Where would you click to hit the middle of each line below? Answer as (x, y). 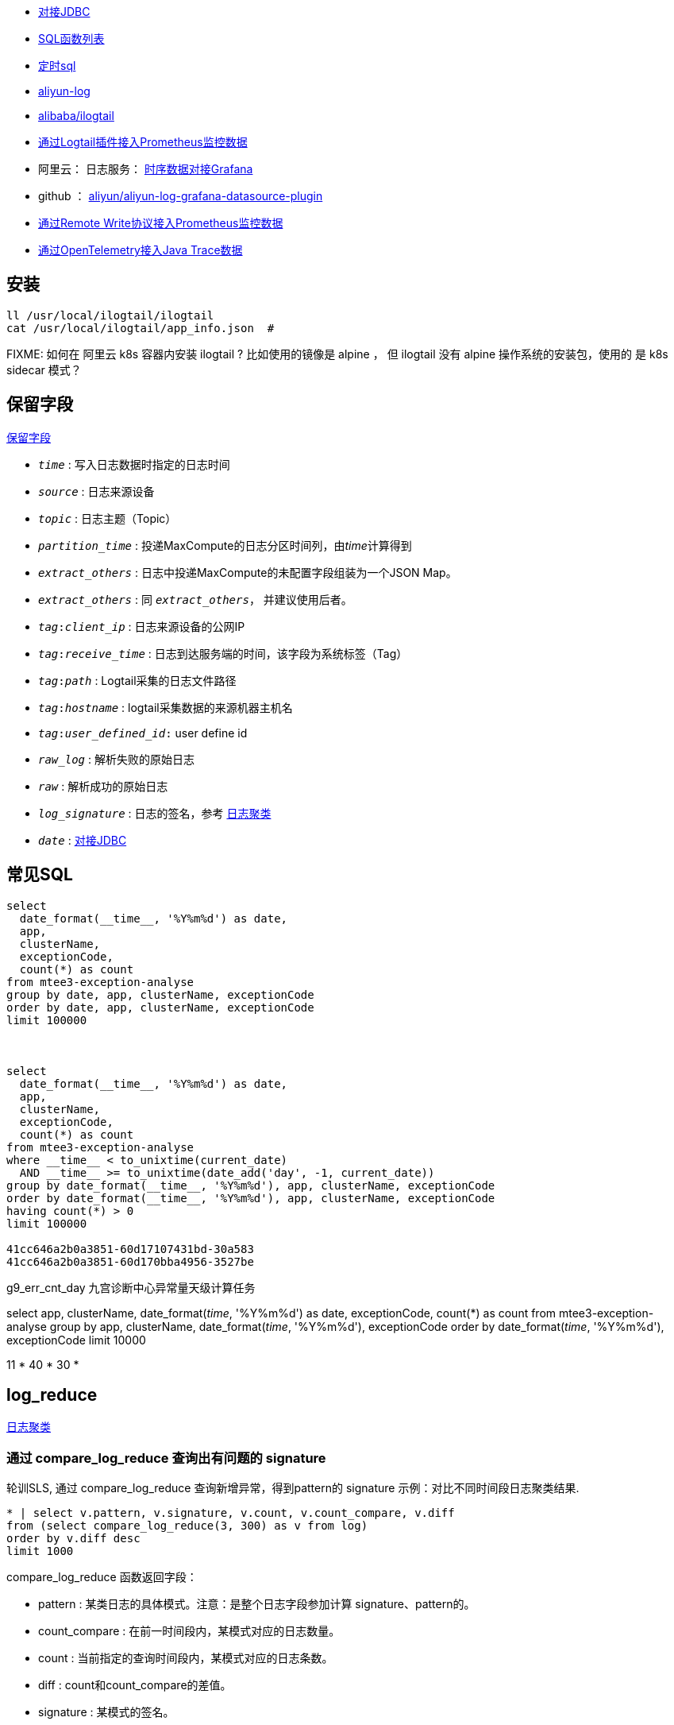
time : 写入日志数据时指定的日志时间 (134, 464)
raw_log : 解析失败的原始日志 (116, 759)
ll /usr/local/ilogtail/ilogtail (110, 315)
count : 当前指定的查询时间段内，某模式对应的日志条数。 (186, 1658)
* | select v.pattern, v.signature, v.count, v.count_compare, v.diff (231, 1513)
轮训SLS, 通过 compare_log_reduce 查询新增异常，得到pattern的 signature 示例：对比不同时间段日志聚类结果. (293, 1488)
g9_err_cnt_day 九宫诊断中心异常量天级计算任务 (131, 1287)
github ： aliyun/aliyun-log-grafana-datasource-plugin (181, 196)
